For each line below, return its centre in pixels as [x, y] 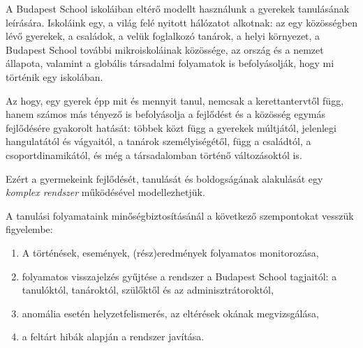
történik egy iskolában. [54, 76]
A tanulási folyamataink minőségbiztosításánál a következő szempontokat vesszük [180, 215]
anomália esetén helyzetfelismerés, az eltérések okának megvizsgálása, [170, 313]
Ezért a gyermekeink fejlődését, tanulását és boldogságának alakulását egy [164, 178]
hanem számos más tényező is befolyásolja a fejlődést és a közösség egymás [165, 114]
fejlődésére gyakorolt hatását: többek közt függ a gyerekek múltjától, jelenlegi [171, 127]
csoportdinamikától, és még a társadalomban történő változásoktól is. [154, 154]
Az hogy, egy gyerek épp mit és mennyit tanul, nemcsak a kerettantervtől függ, [175, 100]
